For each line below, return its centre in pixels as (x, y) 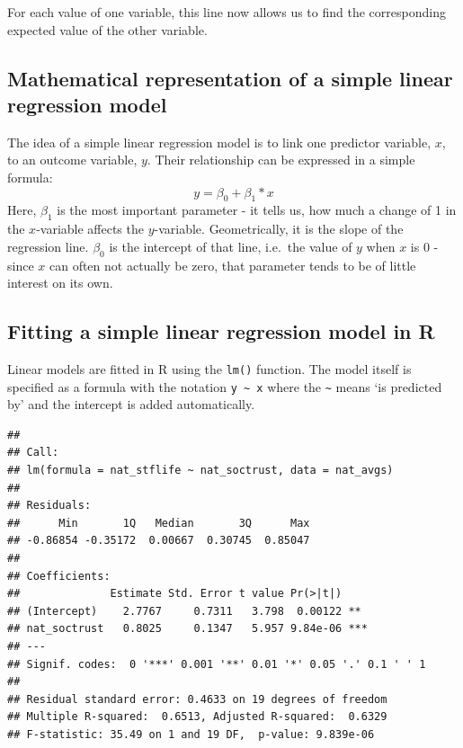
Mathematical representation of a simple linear (230, 78)
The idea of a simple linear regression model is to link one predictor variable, (219, 142)
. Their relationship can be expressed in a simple (281, 160)
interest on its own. (60, 283)
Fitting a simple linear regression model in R (221, 331)
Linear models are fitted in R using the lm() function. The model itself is (209, 368)
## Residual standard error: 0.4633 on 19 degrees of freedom (197, 699)
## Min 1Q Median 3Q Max (159, 523)
